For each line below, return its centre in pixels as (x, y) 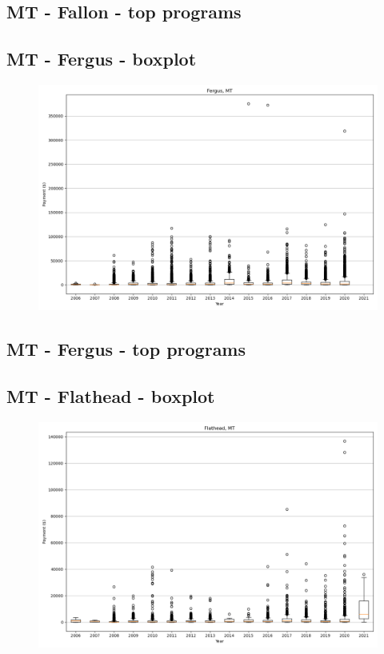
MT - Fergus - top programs (126, 349)
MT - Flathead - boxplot (111, 396)
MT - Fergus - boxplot (102, 59)
